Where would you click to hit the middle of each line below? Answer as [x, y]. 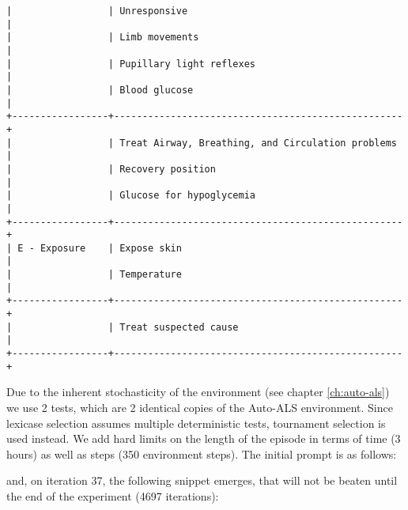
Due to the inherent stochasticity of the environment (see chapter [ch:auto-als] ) [198, 392]
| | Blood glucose [100, 90]
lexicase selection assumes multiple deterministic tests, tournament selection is [196, 423]
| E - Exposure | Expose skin [94, 248]
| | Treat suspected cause [123, 327]
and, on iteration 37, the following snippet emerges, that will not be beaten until [202, 480]
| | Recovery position [111, 169]
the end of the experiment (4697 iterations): [113, 495]
